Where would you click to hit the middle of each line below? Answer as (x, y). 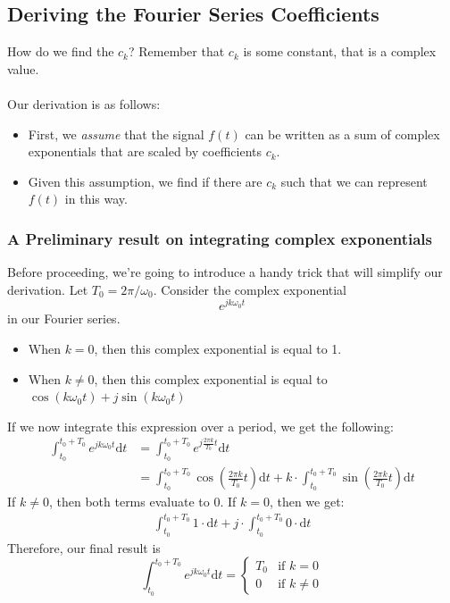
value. (23, 68)
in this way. (96, 199)
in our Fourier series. (64, 318)
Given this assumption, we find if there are (145, 181)
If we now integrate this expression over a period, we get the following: (200, 426)
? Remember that (177, 51)
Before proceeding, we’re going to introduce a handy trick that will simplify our (225, 272)
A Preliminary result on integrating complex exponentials (220, 238)
